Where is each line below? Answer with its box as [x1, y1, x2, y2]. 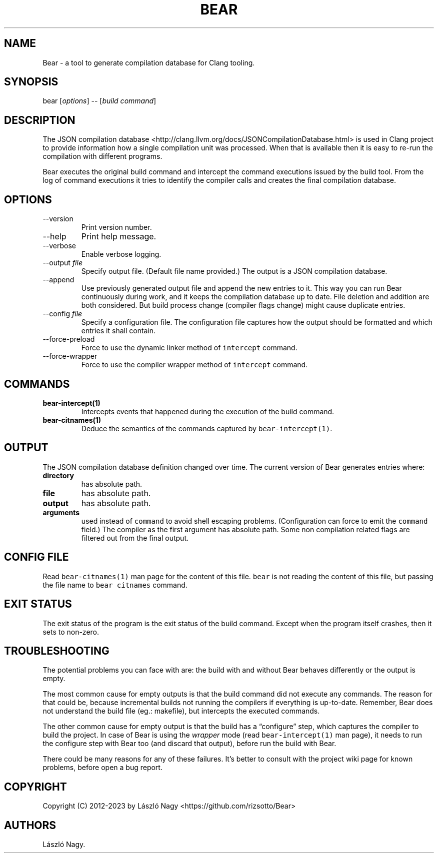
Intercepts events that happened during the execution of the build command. [81, 407, 334, 416]
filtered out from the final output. [81, 533, 188, 542]
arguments [42, 508, 80, 517]
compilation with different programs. [42, 152, 162, 161]
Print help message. [81, 231, 156, 242]
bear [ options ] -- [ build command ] [42, 96, 156, 105]
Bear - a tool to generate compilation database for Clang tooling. [42, 58, 255, 67]
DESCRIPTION [4, 113, 75, 126]
